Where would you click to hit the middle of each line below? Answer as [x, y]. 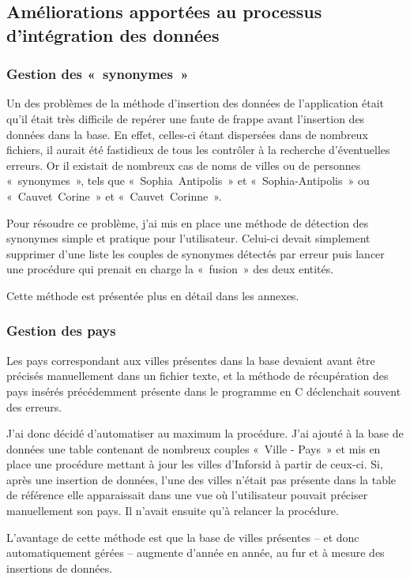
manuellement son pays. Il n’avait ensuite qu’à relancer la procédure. [173, 511]
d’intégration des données [113, 34]
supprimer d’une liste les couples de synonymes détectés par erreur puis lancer [196, 253]
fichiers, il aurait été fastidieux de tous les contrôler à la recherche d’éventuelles [198, 150]
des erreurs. [34, 406]
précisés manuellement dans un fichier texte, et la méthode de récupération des [197, 376]
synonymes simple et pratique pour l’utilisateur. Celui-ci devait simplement [188, 238]
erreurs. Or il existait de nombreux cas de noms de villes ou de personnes [184, 165]
